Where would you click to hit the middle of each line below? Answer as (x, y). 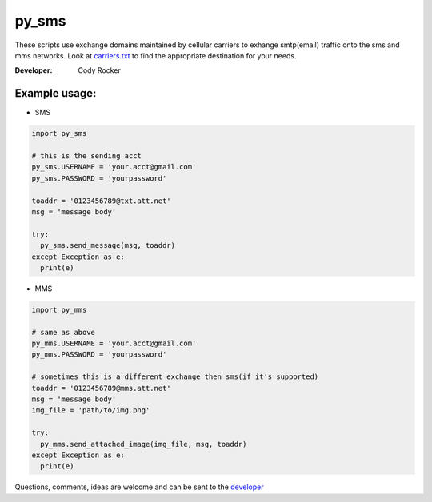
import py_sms (59, 133)
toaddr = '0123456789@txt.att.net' (101, 201)
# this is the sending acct (86, 156)
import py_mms (59, 309)
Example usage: (56, 93)
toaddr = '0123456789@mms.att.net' (101, 388)
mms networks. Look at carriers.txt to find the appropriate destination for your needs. (156, 55)
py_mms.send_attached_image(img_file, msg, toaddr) (144, 444)
